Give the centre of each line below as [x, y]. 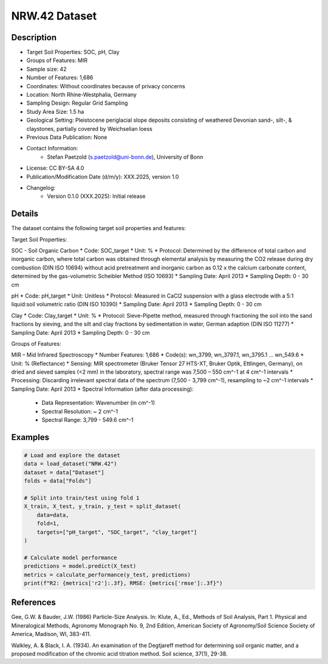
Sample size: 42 [46, 69]
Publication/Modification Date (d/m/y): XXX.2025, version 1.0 [103, 176]
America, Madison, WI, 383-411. [51, 634]
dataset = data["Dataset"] [64, 472]
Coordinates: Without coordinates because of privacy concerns [106, 86]
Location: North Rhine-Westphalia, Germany [81, 95]
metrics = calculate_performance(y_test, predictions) [107, 575]
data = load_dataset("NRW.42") [71, 464]
